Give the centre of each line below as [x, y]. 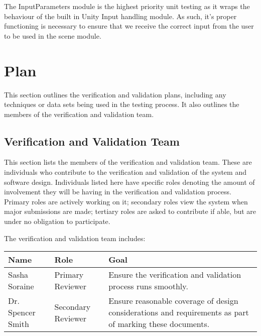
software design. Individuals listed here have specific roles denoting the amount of [129, 182]
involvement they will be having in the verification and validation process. [118, 192]
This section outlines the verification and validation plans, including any [115, 94]
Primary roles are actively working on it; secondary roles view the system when [126, 201]
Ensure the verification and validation [175, 275]
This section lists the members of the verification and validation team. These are [128, 162]
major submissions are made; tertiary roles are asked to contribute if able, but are [130, 211]
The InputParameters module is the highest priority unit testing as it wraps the [127, 6]
